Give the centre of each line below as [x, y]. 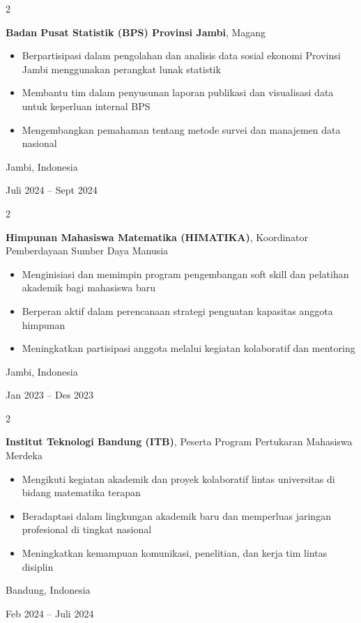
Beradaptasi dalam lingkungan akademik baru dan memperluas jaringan [176, 515]
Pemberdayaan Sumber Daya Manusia [87, 251]
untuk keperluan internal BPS [86, 106]
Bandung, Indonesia [48, 590]
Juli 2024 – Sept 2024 [52, 190]
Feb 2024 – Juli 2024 [50, 613]
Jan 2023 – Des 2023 [50, 395]
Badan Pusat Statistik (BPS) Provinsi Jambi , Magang [136, 32]
